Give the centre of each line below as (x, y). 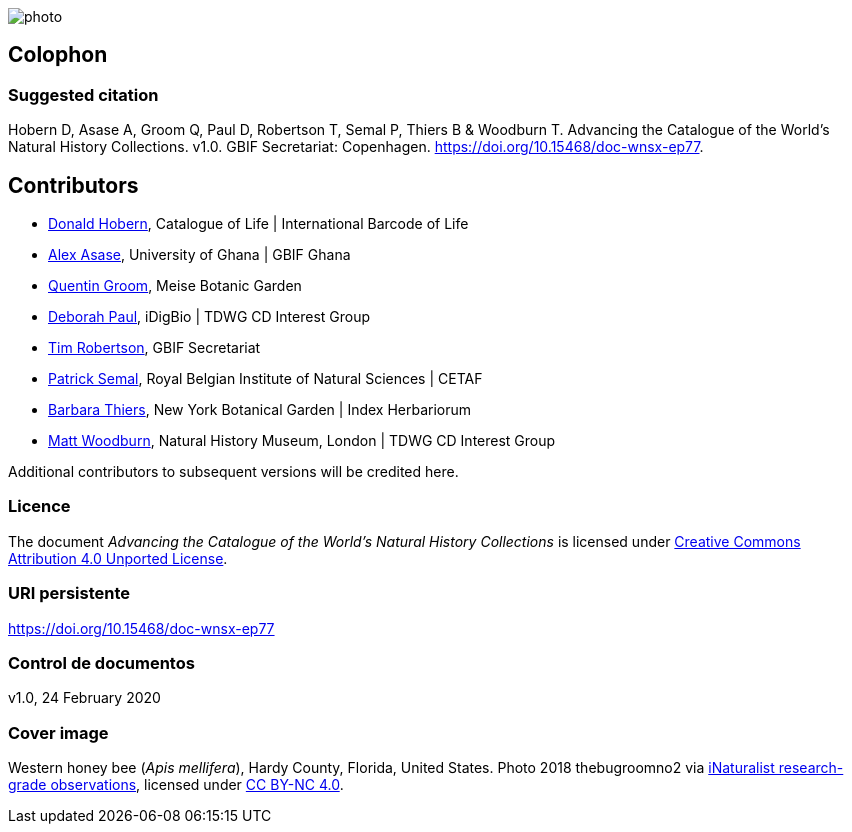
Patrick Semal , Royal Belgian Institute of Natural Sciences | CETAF (265, 379)
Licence (39, 506)
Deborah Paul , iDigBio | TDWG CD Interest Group (209, 317)
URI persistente (69, 593)
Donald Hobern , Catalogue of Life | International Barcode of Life (258, 224)
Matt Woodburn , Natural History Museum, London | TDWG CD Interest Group (302, 441)
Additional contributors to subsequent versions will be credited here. (233, 472)
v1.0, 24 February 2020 (84, 698)
